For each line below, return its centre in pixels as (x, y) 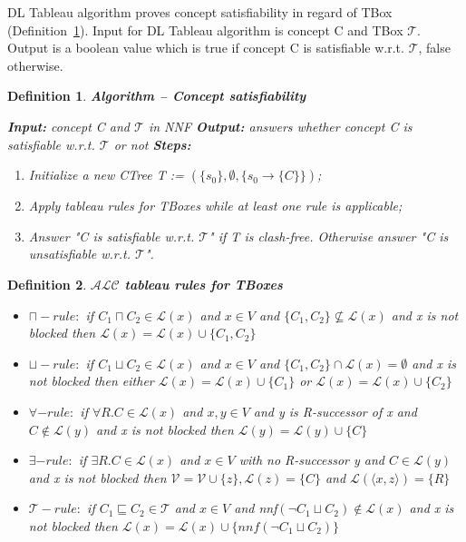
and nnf (256, 508)
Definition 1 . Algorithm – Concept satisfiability (157, 96)
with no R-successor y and (311, 460)
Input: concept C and (69, 126)
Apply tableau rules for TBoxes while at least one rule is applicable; (215, 206)
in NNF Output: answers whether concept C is (280, 126)
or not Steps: (152, 144)
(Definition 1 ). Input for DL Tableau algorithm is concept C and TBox (205, 30)
